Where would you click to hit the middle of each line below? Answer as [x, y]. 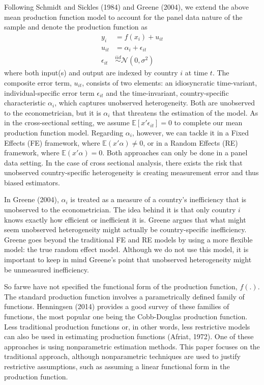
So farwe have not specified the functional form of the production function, [121, 286]
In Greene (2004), [32, 199]
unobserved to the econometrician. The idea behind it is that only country [120, 210]
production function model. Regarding [64, 132]
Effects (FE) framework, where [52, 142]
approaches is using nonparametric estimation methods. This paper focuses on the [132, 346]
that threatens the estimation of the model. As [185, 112]
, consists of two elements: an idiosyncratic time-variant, [170, 82]
